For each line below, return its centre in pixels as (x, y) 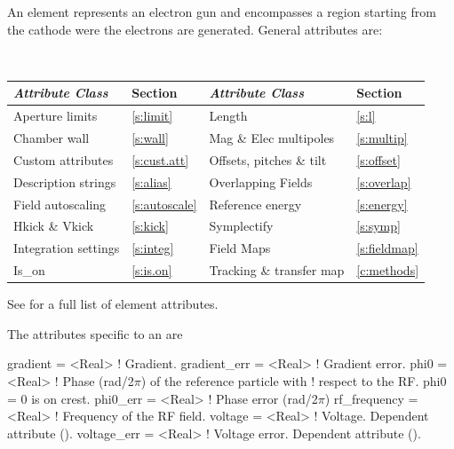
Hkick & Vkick (54, 226)
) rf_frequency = (371, 398)
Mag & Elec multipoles (272, 138)
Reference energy (255, 204)
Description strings (65, 181)
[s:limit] (152, 116)
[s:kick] (150, 226)
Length (228, 116)
